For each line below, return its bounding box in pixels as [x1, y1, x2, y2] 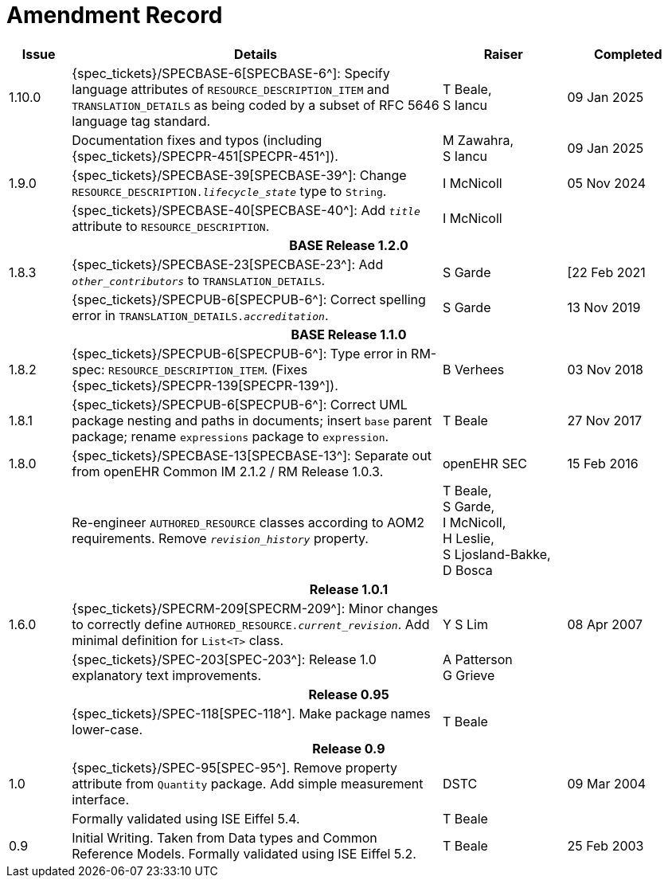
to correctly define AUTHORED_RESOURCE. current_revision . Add [72, 616, 430, 632]
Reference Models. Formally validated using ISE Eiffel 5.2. [72, 845, 416, 862]
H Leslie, [442, 530, 494, 546]
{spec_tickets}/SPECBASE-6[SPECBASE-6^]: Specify [72, 65, 390, 81]
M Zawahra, [442, 131, 514, 148]
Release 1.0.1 [309, 581, 389, 597]
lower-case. [72, 721, 143, 737]
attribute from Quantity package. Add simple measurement [72, 775, 424, 792]
